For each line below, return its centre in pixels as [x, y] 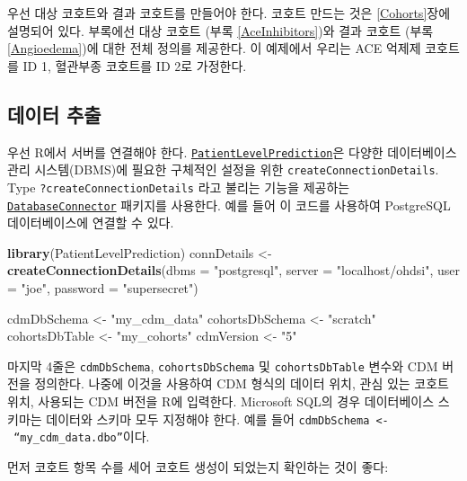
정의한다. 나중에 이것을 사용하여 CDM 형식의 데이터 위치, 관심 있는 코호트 [242, 383]
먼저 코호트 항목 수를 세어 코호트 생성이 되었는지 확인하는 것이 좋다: [198, 466]
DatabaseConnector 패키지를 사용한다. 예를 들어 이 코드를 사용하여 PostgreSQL [229, 205]
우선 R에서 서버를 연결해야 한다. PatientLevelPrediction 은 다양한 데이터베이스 [232, 151]
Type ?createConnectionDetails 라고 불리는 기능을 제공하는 [179, 187]
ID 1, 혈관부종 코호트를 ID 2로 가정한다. [135, 65]
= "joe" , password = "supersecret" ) [103, 287]
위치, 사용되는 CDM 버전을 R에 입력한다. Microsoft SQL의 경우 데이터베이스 [221, 401]
